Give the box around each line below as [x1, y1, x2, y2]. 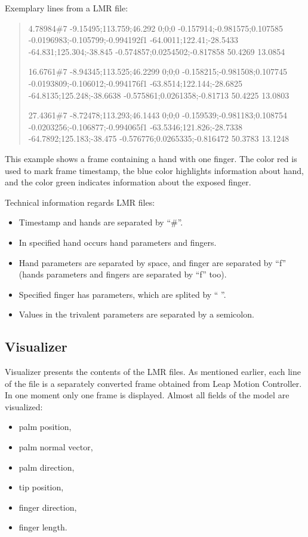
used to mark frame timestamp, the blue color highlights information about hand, [5, 164, 304, 176]
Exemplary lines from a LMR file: [5, 2, 128, 14]
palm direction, [19, 460, 75, 473]
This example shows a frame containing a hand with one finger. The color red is [5, 152, 297, 164]
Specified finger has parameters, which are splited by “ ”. [19, 288, 226, 300]
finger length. [19, 521, 67, 533]
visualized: [5, 400, 43, 413]
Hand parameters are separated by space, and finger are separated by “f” [19, 256, 287, 268]
